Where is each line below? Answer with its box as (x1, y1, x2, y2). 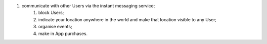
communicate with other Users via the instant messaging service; (21, 3, 155, 8)
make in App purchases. (38, 30, 88, 37)
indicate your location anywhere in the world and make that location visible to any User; (38, 16, 217, 22)
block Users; (38, 10, 64, 16)
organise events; (38, 24, 73, 30)
